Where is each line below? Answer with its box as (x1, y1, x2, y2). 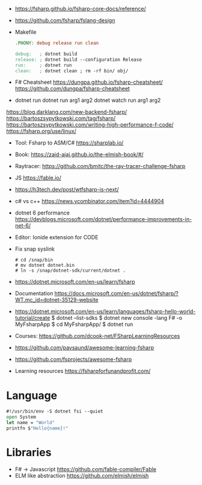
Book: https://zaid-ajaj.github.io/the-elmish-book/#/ (14, 151, 144, 158)
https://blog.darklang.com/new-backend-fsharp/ (6, 108, 127, 116)
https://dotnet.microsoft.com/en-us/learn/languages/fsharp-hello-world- (14, 308, 196, 315)
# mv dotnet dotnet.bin (14, 262, 75, 269)
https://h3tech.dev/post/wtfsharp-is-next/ (14, 186, 119, 193)
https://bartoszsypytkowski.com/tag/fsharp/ (6, 114, 116, 122)
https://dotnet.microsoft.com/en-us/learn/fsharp (14, 278, 135, 286)
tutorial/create (14, 314, 50, 322)
